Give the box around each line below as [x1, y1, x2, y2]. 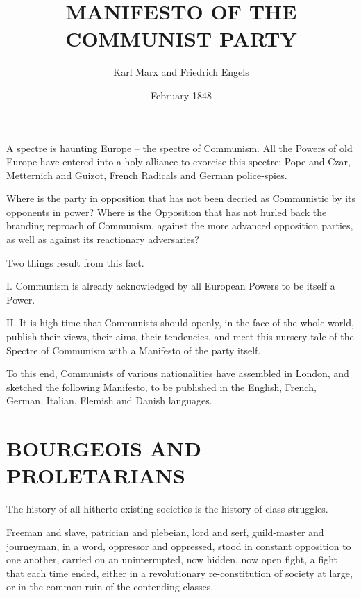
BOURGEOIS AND [6, 434, 201, 463]
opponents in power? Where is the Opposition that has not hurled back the [6, 204, 327, 219]
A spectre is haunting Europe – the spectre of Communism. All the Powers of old [6, 140, 353, 155]
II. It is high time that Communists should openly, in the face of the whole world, [6, 315, 354, 330]
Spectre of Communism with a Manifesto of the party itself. [6, 342, 261, 357]
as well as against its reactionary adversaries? [6, 232, 199, 247]
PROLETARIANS [6, 461, 185, 490]
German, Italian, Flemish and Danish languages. [6, 393, 212, 408]
